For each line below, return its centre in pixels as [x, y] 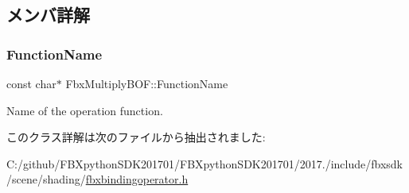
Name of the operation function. [85, 110]
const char [31, 83]
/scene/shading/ [46, 179]
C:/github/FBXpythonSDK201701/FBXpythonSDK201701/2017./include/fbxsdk [204, 163]
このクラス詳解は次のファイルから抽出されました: [136, 137]
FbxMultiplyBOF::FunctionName [147, 83]
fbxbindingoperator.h [137, 179]
